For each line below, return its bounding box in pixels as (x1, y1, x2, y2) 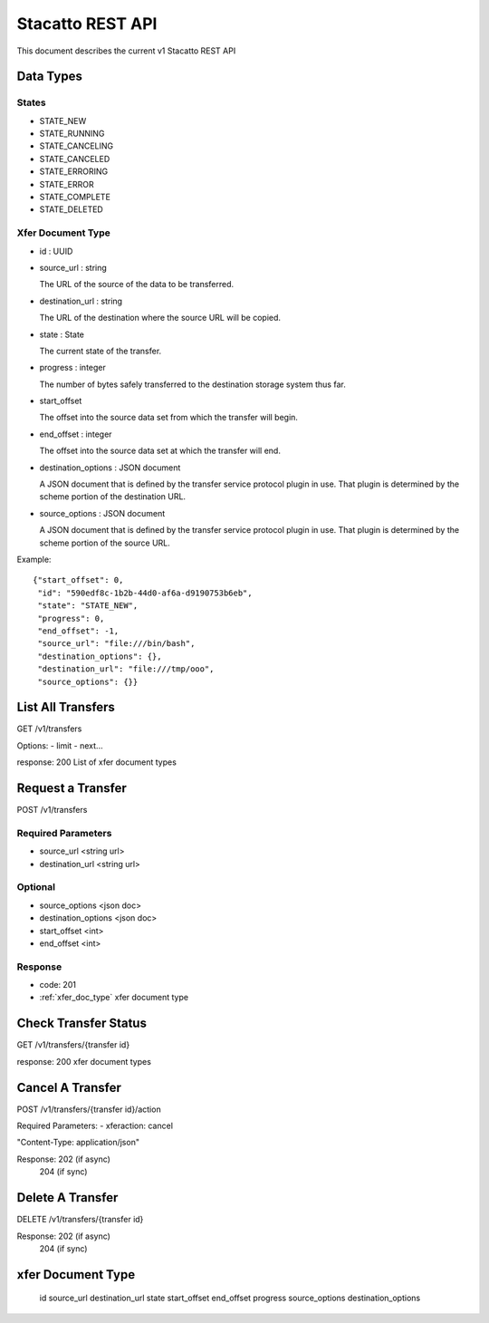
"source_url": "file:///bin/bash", (37, 639, 196, 649)
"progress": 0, (37, 613, 105, 623)
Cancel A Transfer (16, 1079, 122, 1096)
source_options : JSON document (39, 507, 166, 518)
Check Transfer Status (16, 1016, 147, 1031)
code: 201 (39, 980, 77, 990)
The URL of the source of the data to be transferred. (39, 279, 235, 290)
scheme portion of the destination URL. (39, 491, 186, 502)
